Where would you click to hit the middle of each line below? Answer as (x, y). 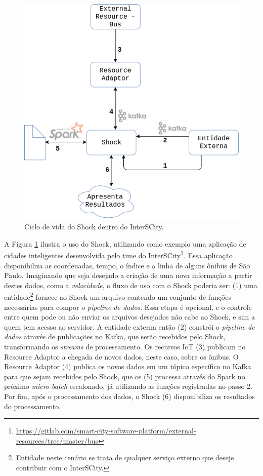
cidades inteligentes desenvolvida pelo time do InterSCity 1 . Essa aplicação (118, 255)
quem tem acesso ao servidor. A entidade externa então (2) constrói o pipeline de (129, 326)
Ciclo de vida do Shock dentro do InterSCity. (94, 227)
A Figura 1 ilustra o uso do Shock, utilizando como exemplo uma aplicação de (125, 243)
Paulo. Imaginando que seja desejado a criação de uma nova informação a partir (128, 275)
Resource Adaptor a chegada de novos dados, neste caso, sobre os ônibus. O (121, 356)
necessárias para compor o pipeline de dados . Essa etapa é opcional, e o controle (128, 307)
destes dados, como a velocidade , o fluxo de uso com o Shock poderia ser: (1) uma (131, 285)
